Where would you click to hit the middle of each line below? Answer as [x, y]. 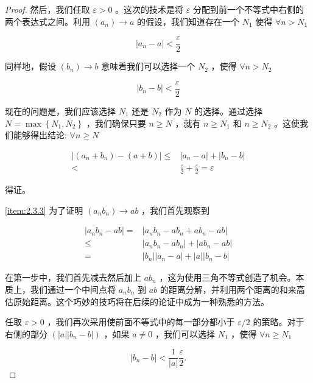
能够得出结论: [40, 135]
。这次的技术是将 [149, 9]
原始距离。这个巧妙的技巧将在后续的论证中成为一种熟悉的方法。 [141, 301]
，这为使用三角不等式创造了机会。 [227, 277]
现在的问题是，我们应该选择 [60, 111]
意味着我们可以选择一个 [148, 66]
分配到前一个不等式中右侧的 [248, 9]
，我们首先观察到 [176, 210]
